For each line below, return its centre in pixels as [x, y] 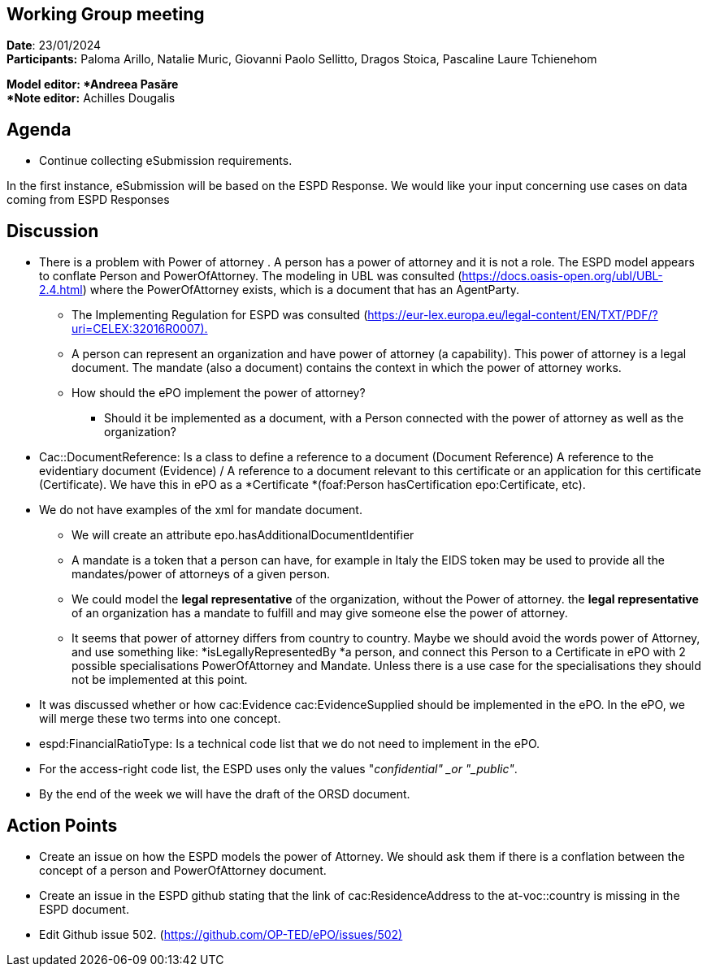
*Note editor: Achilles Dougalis [91, 98]
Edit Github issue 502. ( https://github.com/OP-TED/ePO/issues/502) [221, 934]
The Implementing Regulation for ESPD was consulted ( [220, 315]
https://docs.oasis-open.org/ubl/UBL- [562, 276]
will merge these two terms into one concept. [160, 719]
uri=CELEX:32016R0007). [140, 329]
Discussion [53, 231]
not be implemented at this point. [160, 680]
